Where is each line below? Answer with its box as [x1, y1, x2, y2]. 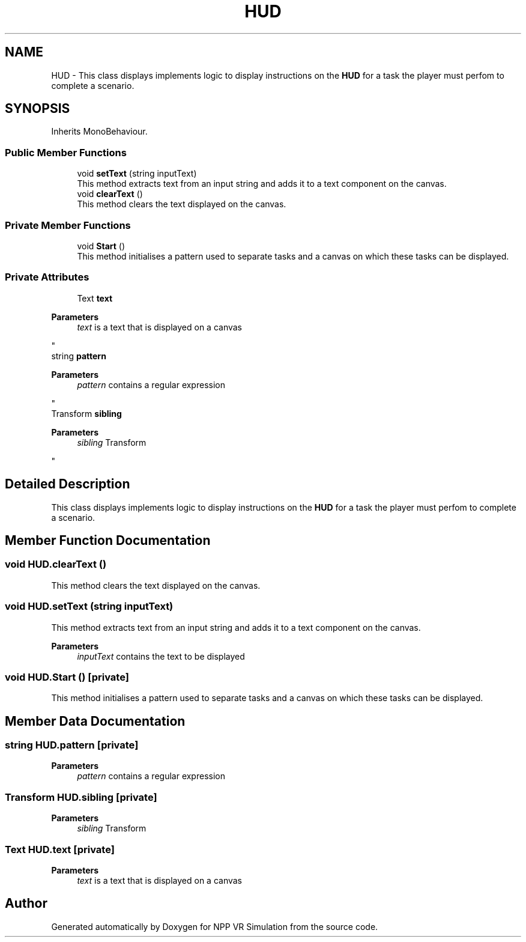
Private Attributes [5, 271, 89, 284]
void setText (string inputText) [77, 168, 197, 179]
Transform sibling [51, 408, 122, 419]
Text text [77, 293, 113, 303]
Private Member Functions [5, 219, 131, 231]
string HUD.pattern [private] [5, 739, 139, 752]
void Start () [77, 240, 125, 251]
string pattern [51, 350, 106, 361]
